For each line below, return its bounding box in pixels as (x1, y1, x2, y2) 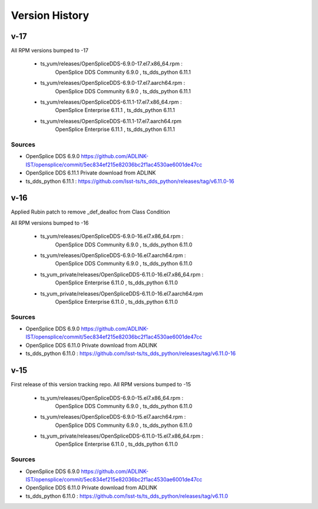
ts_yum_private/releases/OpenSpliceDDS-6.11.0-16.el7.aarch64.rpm (40, 290, 203, 297)
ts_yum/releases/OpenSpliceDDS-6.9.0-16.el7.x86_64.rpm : (40, 233, 184, 240)
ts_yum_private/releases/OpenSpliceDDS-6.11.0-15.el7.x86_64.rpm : (40, 432, 204, 439)
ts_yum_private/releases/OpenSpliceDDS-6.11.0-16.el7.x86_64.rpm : (40, 271, 204, 278)
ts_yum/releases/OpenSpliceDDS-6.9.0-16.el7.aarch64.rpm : (40, 251, 186, 259)
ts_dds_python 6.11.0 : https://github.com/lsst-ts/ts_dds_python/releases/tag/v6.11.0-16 (25, 350, 236, 357)
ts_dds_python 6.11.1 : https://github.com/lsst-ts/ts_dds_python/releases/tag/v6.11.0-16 (25, 178, 235, 185)
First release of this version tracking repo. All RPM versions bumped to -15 (11, 381, 191, 388)
